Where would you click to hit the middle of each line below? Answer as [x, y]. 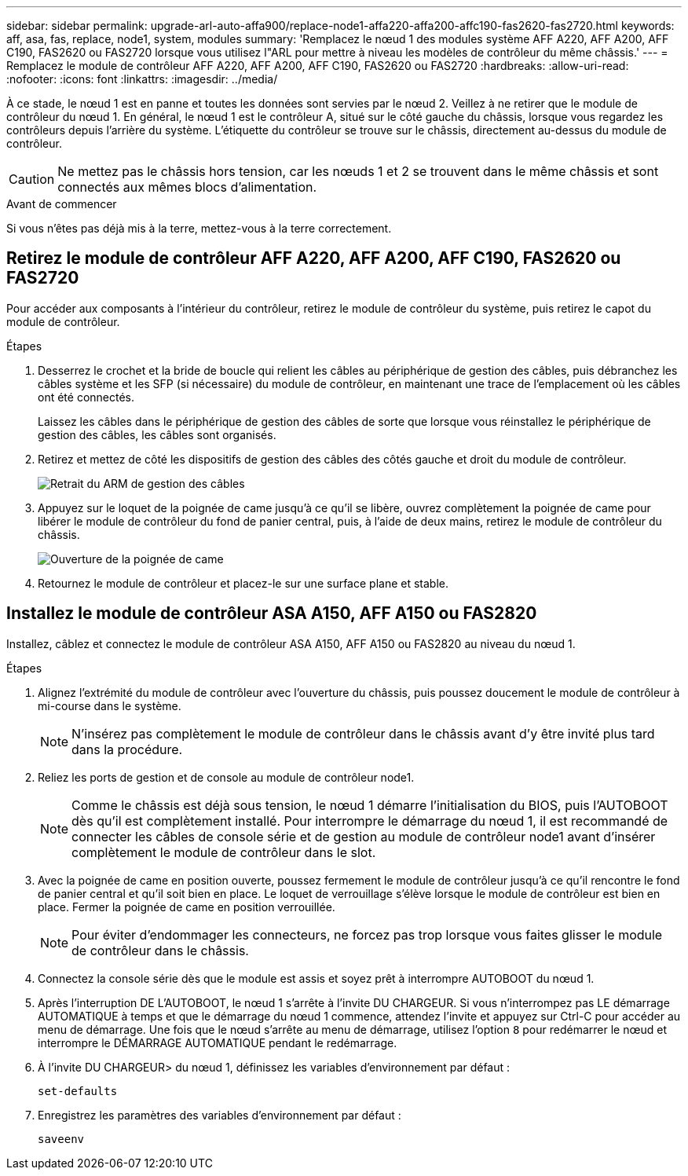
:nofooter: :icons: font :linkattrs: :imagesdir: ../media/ [142, 79]
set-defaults [78, 1091]
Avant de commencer [62, 204]
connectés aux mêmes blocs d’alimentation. [187, 187]
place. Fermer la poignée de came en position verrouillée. [187, 907]
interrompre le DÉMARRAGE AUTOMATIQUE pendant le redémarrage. [218, 1042]
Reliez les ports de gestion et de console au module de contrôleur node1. [226, 777]
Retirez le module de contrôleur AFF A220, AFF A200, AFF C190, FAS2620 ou [314, 258]
